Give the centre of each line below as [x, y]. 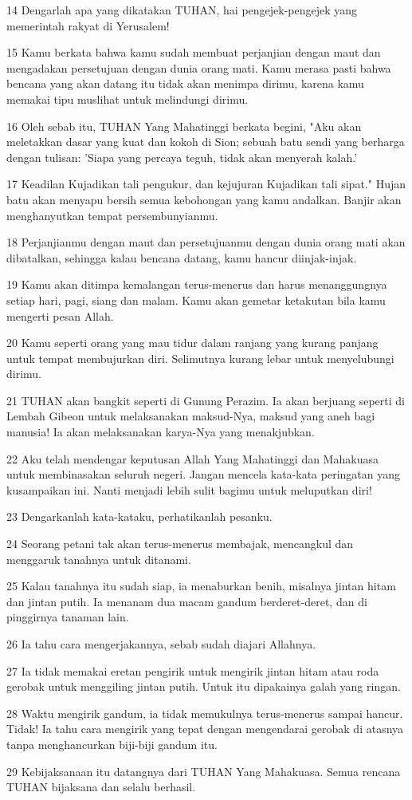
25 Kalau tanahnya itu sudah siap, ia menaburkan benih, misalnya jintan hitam [201, 586]
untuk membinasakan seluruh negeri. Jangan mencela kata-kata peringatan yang [204, 474]
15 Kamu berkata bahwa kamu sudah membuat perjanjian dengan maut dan [194, 52]
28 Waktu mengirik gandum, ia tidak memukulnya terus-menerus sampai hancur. [205, 713]
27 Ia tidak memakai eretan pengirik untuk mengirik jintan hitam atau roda [193, 670]
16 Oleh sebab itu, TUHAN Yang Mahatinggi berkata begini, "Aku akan [184, 126]
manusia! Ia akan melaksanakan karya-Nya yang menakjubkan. [161, 432]
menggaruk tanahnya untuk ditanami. [99, 559]
